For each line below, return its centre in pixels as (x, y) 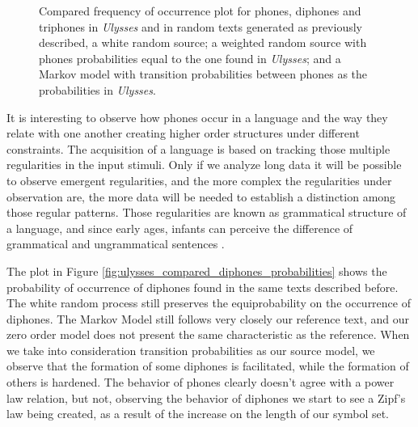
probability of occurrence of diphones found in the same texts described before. (203, 287)
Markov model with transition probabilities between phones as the (203, 74)
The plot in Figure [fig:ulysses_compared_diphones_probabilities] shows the (197, 271)
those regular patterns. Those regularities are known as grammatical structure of (207, 212)
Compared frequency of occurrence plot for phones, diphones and (200, 11)
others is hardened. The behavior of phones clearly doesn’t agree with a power (201, 382)
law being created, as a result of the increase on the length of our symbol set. (198, 414)
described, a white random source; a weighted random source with (203, 42)
